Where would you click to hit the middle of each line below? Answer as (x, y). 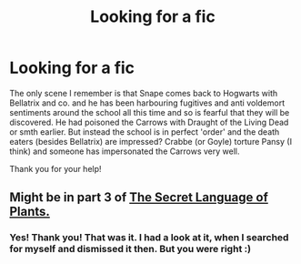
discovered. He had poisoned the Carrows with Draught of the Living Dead (149, 122)
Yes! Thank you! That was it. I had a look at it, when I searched (149, 238)
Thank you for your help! (55, 168)
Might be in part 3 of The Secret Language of (139, 198)
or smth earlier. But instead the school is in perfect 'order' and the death (145, 132)
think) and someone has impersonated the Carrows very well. (125, 151)
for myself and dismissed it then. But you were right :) (130, 249)
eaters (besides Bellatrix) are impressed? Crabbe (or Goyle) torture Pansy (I (151, 141)
